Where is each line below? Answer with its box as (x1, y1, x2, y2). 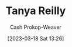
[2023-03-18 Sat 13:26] (7, 35, 64, 42)
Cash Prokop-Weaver (9, 23, 62, 31)
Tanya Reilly (5, 4, 66, 18)
